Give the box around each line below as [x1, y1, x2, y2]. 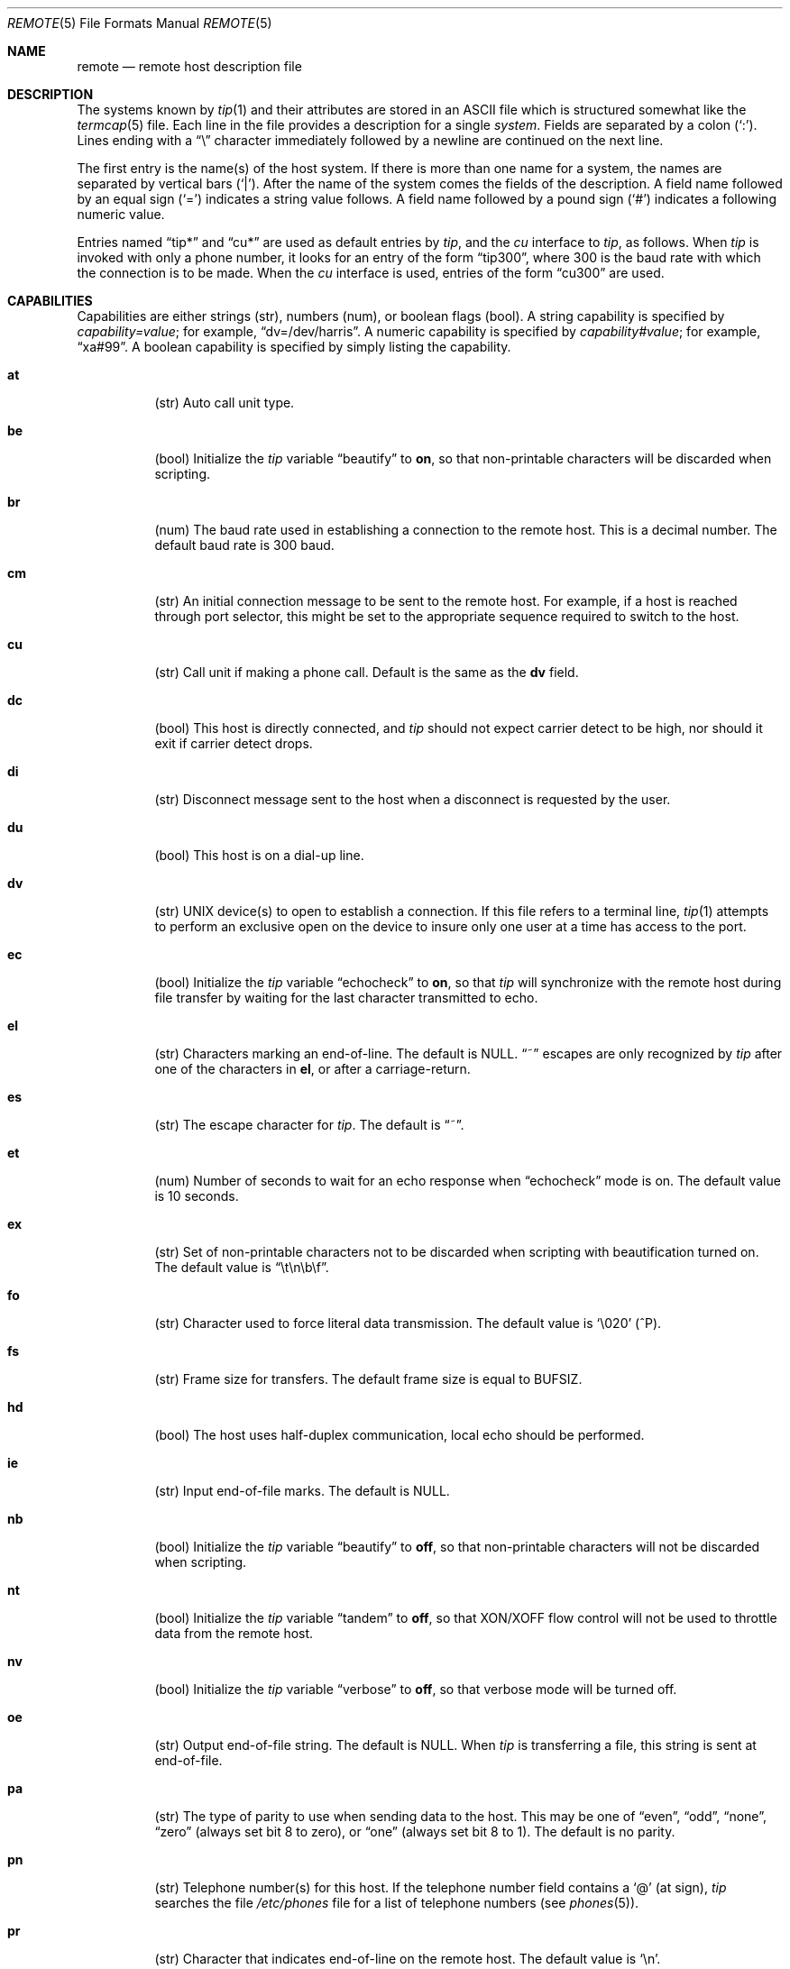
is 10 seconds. [154, 1188, 239, 1204]
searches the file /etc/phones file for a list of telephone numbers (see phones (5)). [154, 1895, 639, 1910]
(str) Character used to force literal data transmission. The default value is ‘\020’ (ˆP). [154, 1315, 662, 1331]
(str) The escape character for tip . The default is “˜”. [154, 1117, 464, 1132]
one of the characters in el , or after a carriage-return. [154, 1061, 471, 1076]
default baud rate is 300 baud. [154, 537, 335, 553]
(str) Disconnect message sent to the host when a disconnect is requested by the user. [154, 792, 671, 807]
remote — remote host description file [77, 59, 302, 74]
